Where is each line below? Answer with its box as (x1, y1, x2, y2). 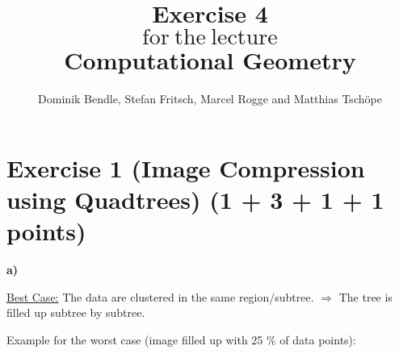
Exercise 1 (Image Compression (6, 151, 365, 184)
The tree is (338, 288, 393, 305)
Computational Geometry (64, 44, 356, 77)
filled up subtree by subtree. (6, 304, 145, 321)
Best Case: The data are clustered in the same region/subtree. (6, 288, 314, 305)
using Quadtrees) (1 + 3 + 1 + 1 (6, 183, 384, 216)
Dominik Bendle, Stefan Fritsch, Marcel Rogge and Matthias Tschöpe (38, 90, 382, 107)
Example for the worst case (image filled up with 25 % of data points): (6, 331, 356, 348)
